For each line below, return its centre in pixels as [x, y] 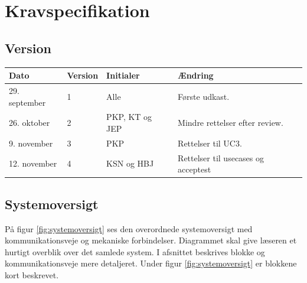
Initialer [123, 75]
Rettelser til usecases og [221, 157]
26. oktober [30, 123]
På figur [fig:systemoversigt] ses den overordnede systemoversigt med [129, 228]
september [27, 102]
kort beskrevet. [32, 274]
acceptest [195, 169]
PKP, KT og [129, 117]
